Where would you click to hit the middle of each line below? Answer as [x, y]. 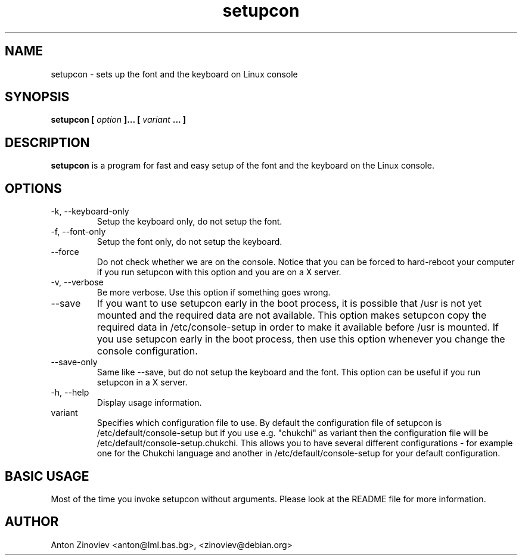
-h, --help [70, 393]
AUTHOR [32, 522]
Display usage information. [149, 403]
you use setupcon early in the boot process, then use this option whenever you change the [301, 339]
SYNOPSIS [37, 97]
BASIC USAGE [47, 476]
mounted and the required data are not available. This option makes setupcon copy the [292, 315]
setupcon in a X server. [142, 382]
